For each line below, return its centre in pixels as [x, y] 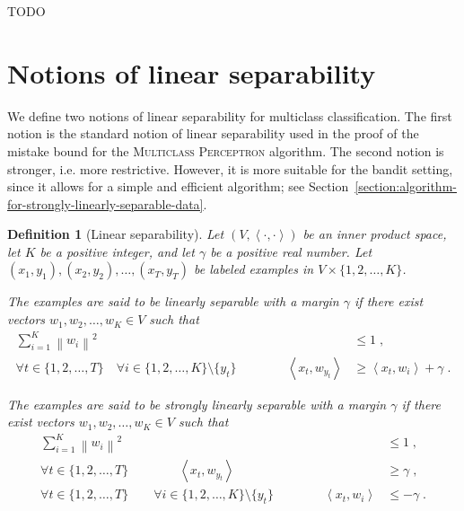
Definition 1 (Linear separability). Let [116, 234]
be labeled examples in [254, 269]
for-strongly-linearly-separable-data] [105, 203]
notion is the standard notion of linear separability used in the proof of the [213, 133]
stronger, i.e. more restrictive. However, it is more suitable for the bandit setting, [230, 168]
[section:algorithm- [406, 186]
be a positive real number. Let [291, 251]
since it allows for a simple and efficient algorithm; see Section [178, 186]
